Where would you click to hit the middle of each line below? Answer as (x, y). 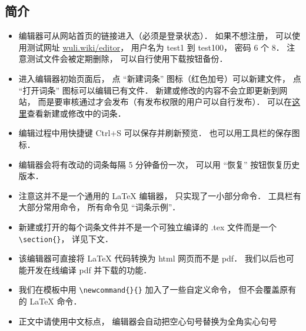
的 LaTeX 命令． (50, 301)
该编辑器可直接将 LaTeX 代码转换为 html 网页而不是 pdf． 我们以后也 (152, 258)
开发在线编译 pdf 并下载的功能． (89, 269)
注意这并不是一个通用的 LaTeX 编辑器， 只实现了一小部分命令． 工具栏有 (160, 195)
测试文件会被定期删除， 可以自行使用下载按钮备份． (127, 59)
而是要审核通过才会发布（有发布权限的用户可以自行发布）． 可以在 (165, 102)
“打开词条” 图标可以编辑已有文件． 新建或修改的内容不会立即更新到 (149, 90)
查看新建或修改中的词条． (76, 113)
